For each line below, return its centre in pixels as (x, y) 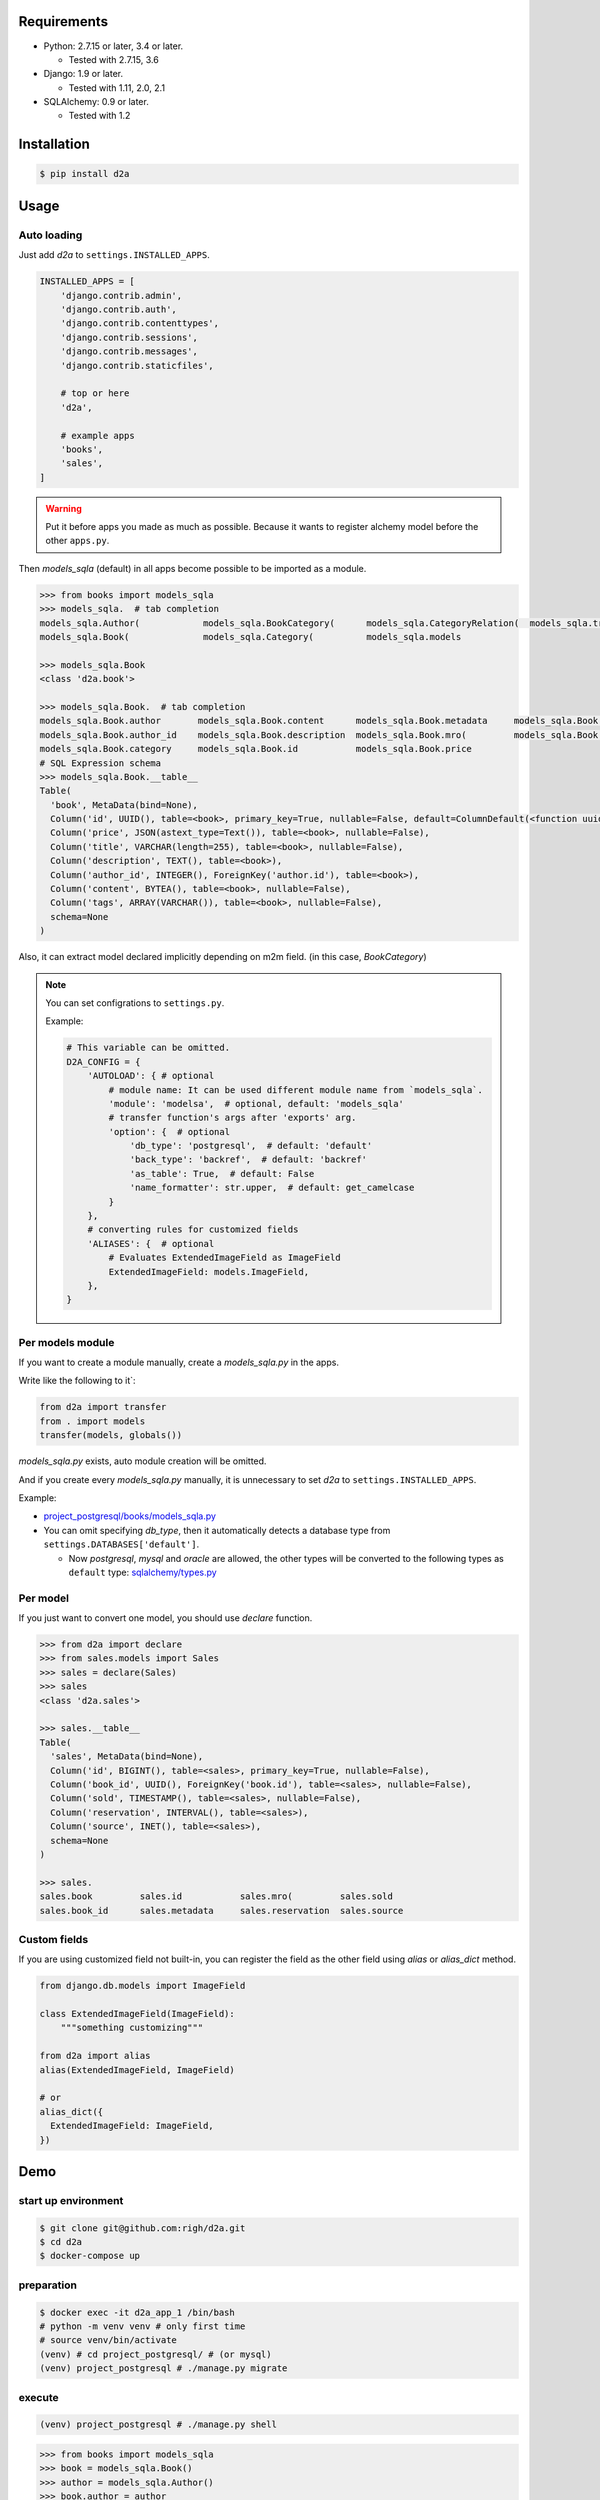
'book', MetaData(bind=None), (124, 804)
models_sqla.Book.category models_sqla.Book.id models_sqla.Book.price (255, 749)
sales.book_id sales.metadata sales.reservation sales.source (221, 1910)
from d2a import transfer (103, 1407)
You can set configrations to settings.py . (135, 1002)
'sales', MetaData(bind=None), (127, 1756)
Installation (54, 144)
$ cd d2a (61, 2242)
